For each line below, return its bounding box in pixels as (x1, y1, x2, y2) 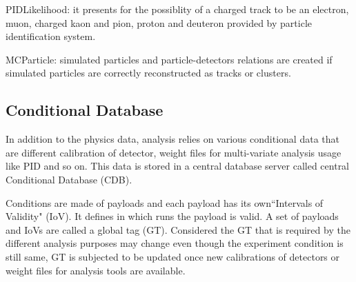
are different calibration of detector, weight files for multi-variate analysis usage (6, 145, 342, 159)
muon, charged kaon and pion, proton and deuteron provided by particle (6, 15, 312, 30)
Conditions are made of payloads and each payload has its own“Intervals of (6, 195, 324, 210)
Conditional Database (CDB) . (6, 172, 132, 186)
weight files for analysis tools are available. (6, 263, 186, 277)
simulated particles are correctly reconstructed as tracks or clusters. (6, 66, 291, 80)
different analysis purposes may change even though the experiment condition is (6, 236, 344, 250)
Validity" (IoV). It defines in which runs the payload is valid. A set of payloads (6, 209, 339, 223)
